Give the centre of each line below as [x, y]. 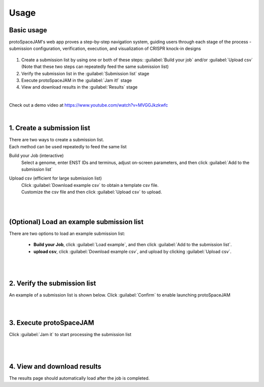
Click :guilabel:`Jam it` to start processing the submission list [70, 335]
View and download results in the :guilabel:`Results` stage [79, 87]
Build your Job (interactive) [36, 156]
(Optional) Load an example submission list [76, 222]
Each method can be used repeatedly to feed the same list [68, 146]
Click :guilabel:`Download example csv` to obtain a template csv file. [90, 185]
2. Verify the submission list [53, 284]
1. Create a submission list [50, 128]
